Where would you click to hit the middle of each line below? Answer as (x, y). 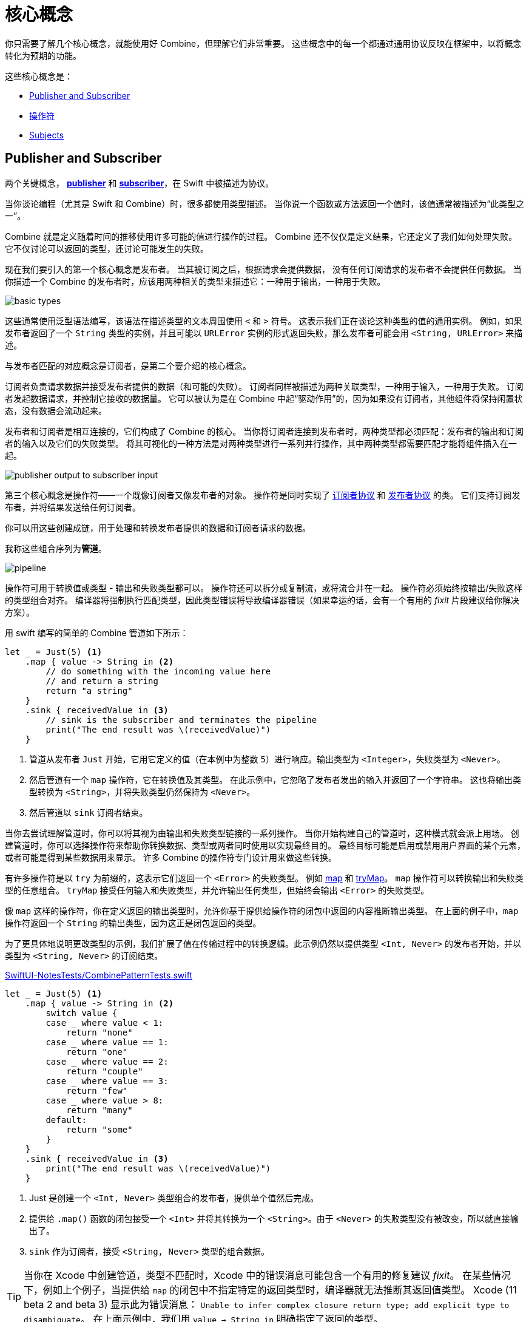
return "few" (97, 1090)
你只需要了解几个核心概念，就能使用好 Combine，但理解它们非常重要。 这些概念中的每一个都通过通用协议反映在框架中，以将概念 (263, 43)
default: (66, 1120)
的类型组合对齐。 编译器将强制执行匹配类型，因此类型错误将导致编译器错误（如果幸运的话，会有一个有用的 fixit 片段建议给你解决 (262, 600)
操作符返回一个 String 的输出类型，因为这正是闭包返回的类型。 (133, 923)
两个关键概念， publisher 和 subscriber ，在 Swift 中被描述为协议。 (140, 183)
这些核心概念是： (39, 76)
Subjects (47, 135)
